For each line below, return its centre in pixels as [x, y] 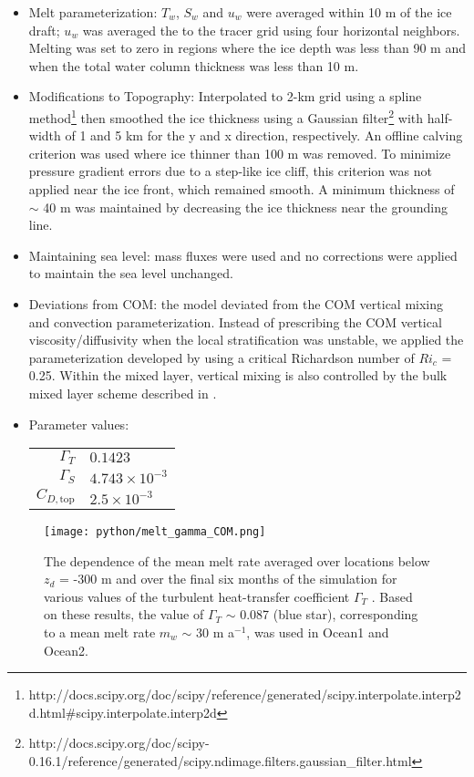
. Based [392, 596]
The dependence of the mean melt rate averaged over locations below [237, 560]
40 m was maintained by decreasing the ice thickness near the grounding [246, 207]
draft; [44, 30]
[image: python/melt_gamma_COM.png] [155, 532]
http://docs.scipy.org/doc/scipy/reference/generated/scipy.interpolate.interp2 [245, 694]
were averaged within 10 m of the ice [349, 12]
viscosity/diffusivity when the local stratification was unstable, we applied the [246, 340]
